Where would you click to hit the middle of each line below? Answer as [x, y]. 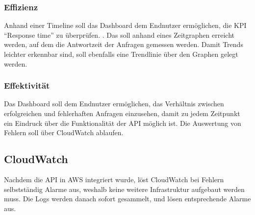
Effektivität [27, 85]
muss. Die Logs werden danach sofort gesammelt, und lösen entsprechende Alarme [127, 199]
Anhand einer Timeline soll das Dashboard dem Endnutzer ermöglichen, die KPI [125, 25]
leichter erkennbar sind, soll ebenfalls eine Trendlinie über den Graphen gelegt [121, 54]
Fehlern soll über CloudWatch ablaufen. [64, 132]
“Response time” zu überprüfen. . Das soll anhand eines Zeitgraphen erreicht [119, 35]
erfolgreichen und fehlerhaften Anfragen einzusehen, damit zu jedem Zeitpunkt [122, 113]
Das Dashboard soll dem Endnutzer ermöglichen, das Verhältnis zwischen [114, 104]
